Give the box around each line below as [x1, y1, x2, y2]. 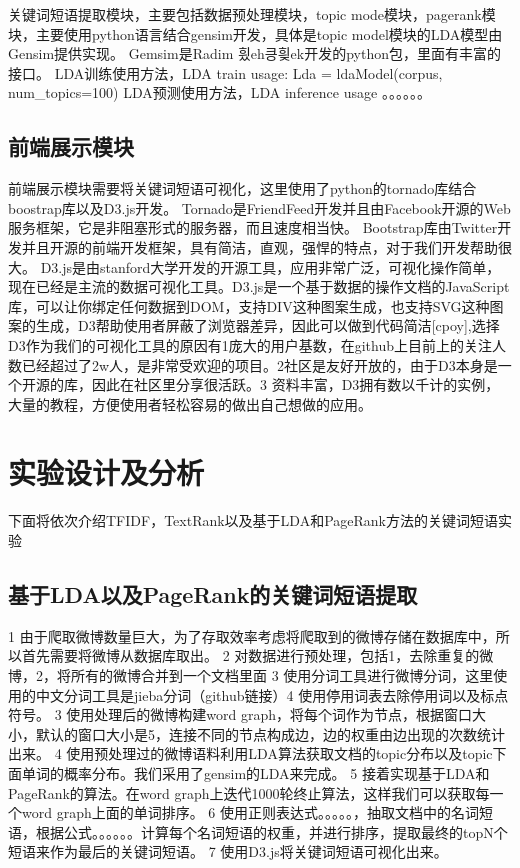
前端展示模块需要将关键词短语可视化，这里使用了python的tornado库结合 [8, 178, 477, 199]
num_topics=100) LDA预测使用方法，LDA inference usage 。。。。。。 [8, 82, 431, 103]
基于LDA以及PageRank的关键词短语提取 [8, 579, 418, 609]
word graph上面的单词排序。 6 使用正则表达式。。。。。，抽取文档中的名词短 [21, 802, 494, 823]
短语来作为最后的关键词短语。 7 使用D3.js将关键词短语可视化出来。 [8, 841, 448, 862]
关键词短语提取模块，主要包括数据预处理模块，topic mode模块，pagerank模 [8, 4, 496, 24]
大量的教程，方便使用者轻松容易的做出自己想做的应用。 [8, 393, 372, 414]
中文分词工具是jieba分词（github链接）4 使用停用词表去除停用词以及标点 [35, 684, 509, 705]
